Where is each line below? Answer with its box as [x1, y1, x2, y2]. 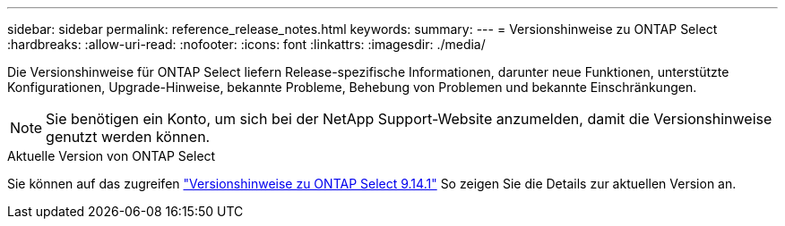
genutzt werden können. [46, 128, 211, 146]
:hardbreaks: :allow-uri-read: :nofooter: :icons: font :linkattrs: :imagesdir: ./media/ [7, 37, 486, 52]
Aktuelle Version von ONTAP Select [7, 148, 216, 163]
